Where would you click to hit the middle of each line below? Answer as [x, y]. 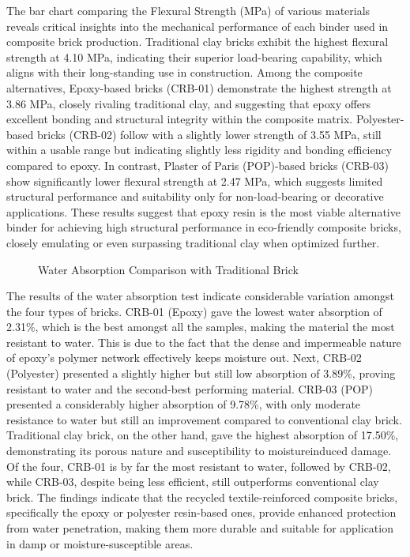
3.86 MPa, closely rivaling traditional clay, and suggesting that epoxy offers [189, 103]
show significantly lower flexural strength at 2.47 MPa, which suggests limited [195, 181]
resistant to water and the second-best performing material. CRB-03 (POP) [190, 388]
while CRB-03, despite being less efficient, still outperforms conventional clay [193, 482]
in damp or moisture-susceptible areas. [100, 543]
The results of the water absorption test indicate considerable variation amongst [201, 296]
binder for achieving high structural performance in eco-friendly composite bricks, [204, 227]
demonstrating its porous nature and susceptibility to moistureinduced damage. [199, 451]
